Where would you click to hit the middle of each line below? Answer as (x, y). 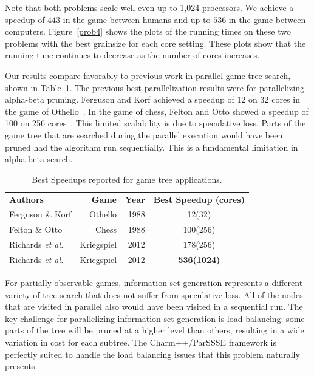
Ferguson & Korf (40, 214)
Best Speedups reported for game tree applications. (127, 179)
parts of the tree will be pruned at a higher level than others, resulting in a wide (155, 330)
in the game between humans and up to (137, 19)
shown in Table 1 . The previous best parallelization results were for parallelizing (155, 87)
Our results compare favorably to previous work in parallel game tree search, (148, 75)
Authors (26, 199)
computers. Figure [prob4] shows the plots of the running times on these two (148, 31)
